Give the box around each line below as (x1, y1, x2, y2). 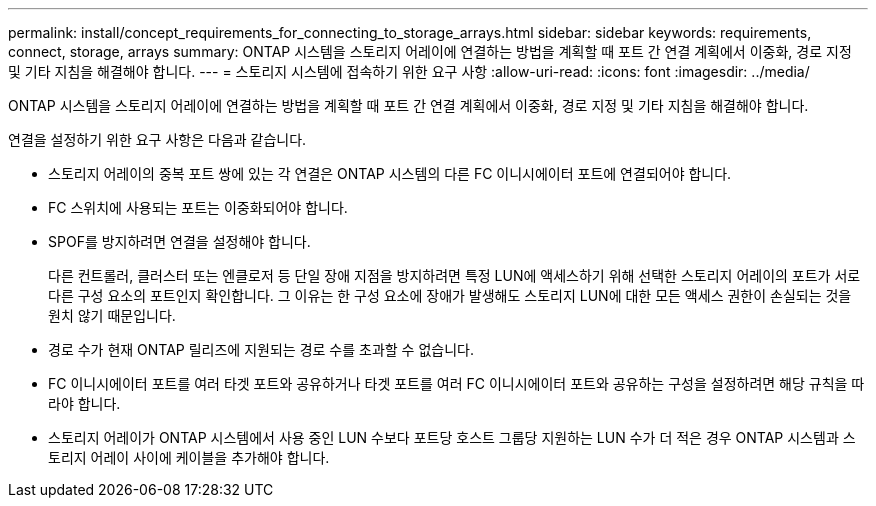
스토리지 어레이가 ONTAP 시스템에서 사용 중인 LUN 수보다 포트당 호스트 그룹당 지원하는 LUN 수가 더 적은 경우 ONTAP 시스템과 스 (48, 429, 856, 446)
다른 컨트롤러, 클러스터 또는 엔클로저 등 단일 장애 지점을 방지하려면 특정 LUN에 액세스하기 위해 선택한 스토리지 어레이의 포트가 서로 (48, 267, 861, 284)
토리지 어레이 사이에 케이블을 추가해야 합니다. (48, 449, 330, 466)
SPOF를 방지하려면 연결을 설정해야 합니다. (48, 233, 311, 250)
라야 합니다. (48, 395, 121, 412)
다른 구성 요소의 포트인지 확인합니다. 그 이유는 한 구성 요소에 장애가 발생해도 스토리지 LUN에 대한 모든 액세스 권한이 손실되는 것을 (48, 287, 852, 304)
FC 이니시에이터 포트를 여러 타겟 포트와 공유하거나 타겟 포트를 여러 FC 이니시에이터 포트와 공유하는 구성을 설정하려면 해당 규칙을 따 (48, 375, 865, 392)
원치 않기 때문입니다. (48, 307, 176, 324)
